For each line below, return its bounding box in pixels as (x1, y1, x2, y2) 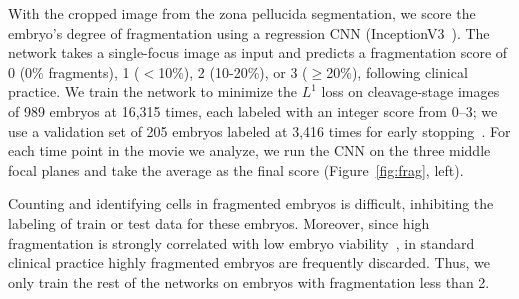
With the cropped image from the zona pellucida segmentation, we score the (8, 3, 476, 23)
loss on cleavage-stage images (321, 81, 500, 102)
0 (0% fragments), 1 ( (8, 61, 140, 82)
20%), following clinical (326, 61, 468, 82)
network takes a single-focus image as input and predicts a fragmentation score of (8, 42, 508, 63)
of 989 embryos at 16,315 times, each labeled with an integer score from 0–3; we (8, 100, 498, 121)
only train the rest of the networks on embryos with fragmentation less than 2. (8, 271, 490, 292)
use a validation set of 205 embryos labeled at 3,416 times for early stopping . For (8, 120, 511, 141)
